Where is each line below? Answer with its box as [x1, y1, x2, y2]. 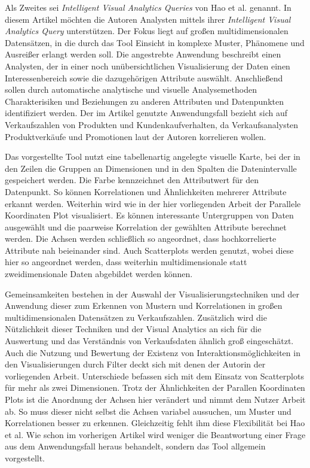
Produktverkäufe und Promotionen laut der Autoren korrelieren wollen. [5, 130, 266, 142]
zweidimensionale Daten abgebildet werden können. [5, 268, 193, 280]
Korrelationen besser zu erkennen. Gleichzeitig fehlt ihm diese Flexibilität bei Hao [5, 417, 305, 429]
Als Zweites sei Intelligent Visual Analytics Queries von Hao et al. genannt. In [5, 1, 291, 13]
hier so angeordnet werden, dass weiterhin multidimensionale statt [5, 256, 247, 268]
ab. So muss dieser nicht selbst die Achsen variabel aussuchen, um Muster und [5, 405, 291, 417]
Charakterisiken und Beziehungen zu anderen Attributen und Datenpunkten [5, 95, 284, 107]
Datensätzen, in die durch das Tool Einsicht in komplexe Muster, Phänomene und [5, 36, 305, 48]
